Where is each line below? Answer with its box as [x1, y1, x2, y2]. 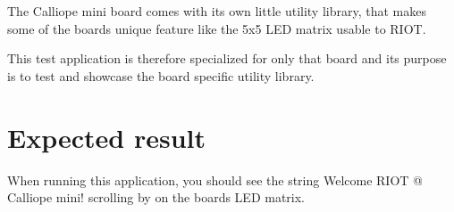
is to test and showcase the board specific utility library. [7, 66, 315, 85]
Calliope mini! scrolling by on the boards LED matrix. [7, 188, 306, 207]
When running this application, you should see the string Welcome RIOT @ [7, 170, 423, 189]
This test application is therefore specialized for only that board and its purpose [7, 49, 447, 68]
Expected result [7, 118, 206, 155]
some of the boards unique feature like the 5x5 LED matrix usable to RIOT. [7, 19, 426, 37]
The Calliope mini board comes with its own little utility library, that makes [7, 2, 426, 20]
